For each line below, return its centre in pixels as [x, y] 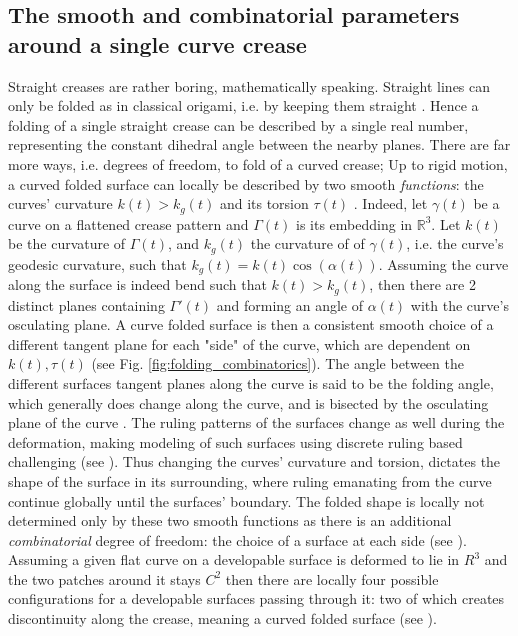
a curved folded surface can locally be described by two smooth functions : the [246, 183]
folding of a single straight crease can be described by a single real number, [238, 124]
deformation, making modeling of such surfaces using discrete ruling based [235, 441]
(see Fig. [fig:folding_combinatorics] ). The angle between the [277, 363]
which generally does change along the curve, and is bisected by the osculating [248, 402]
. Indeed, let [390, 203]
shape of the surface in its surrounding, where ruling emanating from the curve [250, 480]
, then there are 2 [422, 284]
